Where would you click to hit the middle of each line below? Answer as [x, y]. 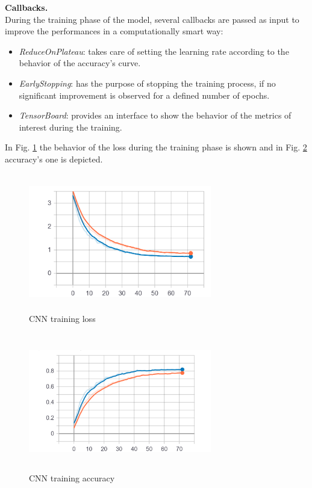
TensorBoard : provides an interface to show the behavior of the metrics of [155, 115]
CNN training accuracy [72, 477]
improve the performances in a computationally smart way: [114, 31]
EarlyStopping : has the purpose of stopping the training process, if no [147, 83]
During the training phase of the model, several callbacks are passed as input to [152, 19]
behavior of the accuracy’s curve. [80, 63]
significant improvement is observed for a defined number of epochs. [144, 95]
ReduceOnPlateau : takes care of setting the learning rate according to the [154, 51]
